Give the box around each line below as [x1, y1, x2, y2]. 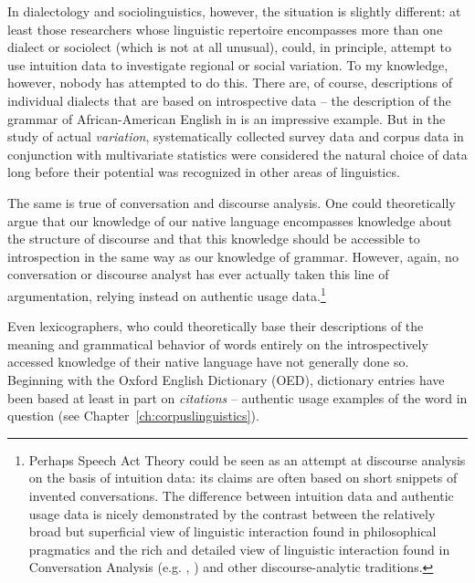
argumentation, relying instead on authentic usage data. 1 [7, 283, 326, 305]
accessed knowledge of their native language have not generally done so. [7, 352, 409, 371]
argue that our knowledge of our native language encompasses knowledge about [7, 211, 452, 230]
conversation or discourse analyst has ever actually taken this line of [7, 265, 389, 284]
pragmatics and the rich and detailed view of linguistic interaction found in [28, 539, 450, 558]
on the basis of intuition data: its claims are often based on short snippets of [28, 468, 458, 487]
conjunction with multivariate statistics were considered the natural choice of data [7, 144, 468, 163]
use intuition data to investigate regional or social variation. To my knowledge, [7, 55, 449, 74]
